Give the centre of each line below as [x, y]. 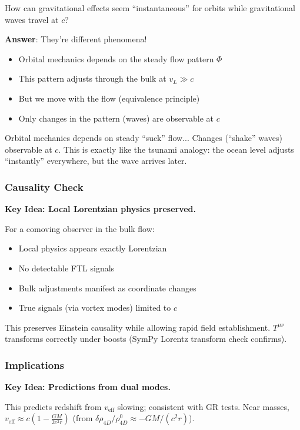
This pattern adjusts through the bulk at [92, 78]
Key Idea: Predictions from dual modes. [88, 387]
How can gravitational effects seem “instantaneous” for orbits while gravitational [150, 8]
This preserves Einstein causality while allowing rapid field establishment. [138, 327]
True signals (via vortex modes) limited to [95, 308]
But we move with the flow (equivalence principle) [109, 98]
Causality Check [44, 187]
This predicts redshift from [53, 406]
